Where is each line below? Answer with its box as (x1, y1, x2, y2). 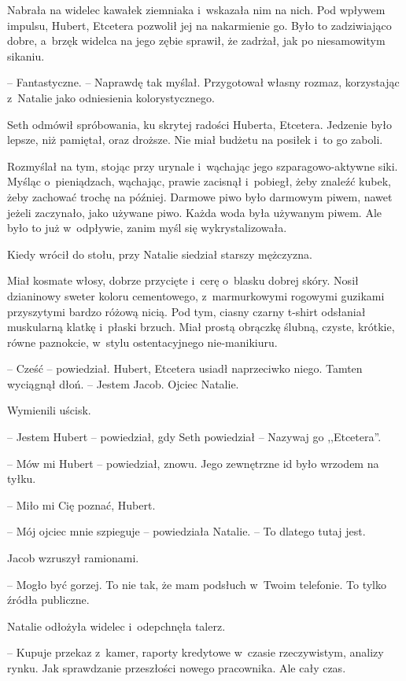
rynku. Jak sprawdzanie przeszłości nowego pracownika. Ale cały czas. (7, 660, 346, 675)
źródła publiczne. (7, 591, 90, 608)
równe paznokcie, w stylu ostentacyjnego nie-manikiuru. (7, 333, 278, 350)
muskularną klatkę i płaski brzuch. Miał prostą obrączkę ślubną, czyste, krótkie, (7, 318, 395, 335)
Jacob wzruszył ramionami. (7, 550, 139, 566)
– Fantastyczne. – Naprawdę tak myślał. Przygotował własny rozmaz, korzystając (7, 74, 400, 90)
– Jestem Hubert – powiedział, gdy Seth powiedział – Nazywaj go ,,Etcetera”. (7, 429, 382, 445)
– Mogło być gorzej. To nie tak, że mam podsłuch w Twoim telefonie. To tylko (7, 576, 386, 592)
